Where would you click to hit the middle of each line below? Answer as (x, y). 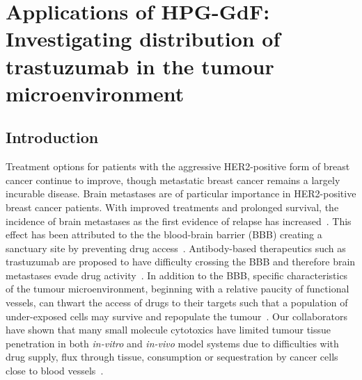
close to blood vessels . (55, 371)
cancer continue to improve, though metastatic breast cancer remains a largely (173, 180)
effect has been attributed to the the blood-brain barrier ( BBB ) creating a (164, 234)
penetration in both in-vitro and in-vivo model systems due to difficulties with (172, 343)
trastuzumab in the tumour (140, 66)
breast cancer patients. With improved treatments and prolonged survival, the (172, 207)
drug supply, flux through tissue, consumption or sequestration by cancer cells (172, 357)
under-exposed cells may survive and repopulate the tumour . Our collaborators (177, 316)
